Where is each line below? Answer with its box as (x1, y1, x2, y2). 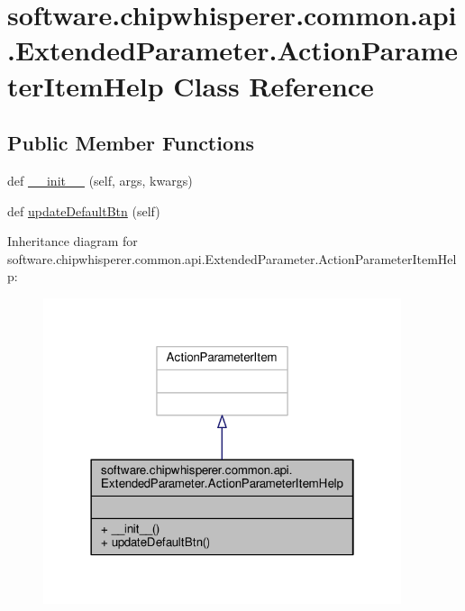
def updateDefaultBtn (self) (7, 201, 160, 220)
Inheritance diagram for (7, 232, 138, 251)
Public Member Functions (7, 129, 254, 157)
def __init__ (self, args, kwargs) (7, 170, 193, 189)
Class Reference (173, 67, 374, 104)
